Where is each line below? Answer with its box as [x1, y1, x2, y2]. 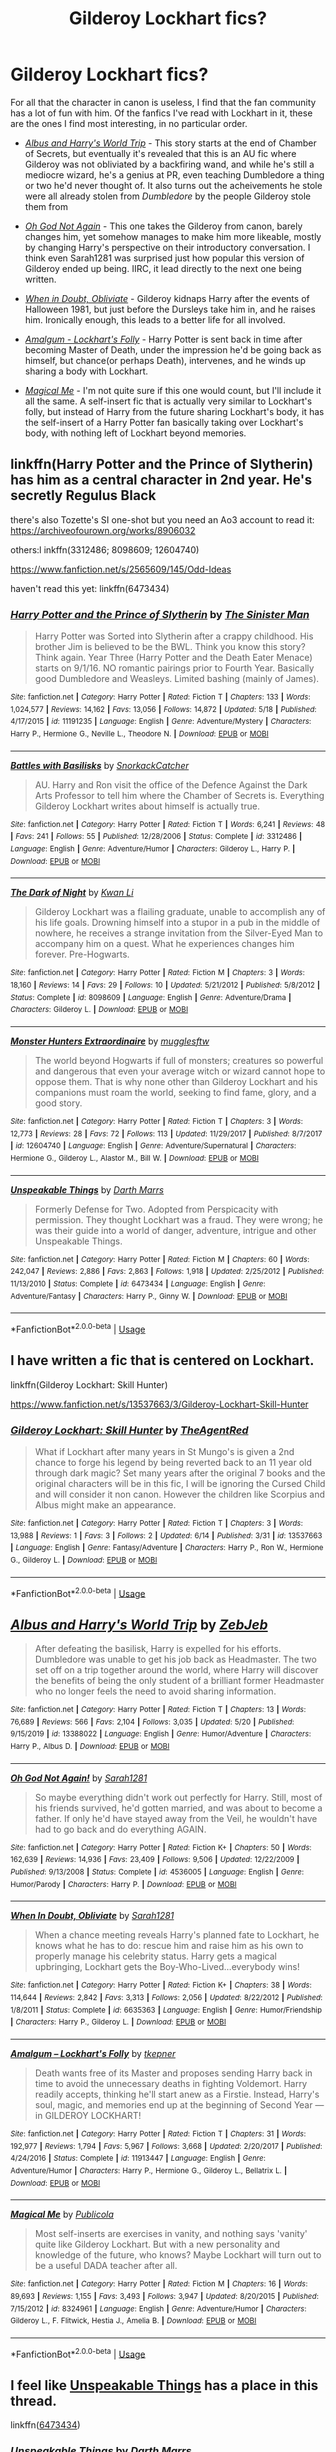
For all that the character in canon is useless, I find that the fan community [10, 96, 317, 108]
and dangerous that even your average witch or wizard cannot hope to [34, 1065, 326, 1077]
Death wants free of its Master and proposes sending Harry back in [34, 2067, 313, 2079]
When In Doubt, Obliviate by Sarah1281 [10, 1910, 175, 1922]
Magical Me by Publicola [10, 2208, 115, 2221]
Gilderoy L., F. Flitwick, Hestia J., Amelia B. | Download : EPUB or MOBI [10, 2316, 257, 2326]
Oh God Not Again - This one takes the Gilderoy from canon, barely [24, 220, 303, 232]
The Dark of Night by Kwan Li [10, 887, 134, 899]
